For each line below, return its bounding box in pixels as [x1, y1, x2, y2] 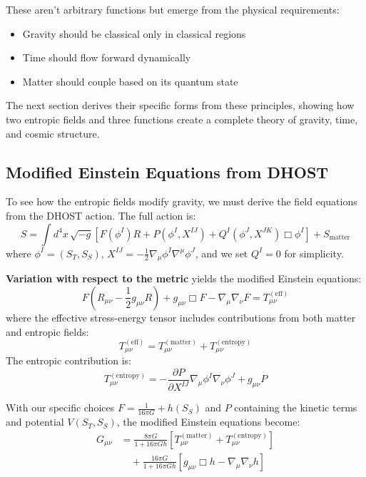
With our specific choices [6, 400, 115, 415]
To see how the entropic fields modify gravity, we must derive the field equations [6, 194, 357, 209]
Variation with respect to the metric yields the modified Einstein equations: [6, 271, 362, 286]
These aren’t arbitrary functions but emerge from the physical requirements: [6, 2, 340, 16]
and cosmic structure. [6, 125, 100, 140]
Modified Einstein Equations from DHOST [6, 160, 329, 183]
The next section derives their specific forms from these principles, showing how [6, 98, 355, 113]
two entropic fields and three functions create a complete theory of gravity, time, [6, 111, 358, 126]
